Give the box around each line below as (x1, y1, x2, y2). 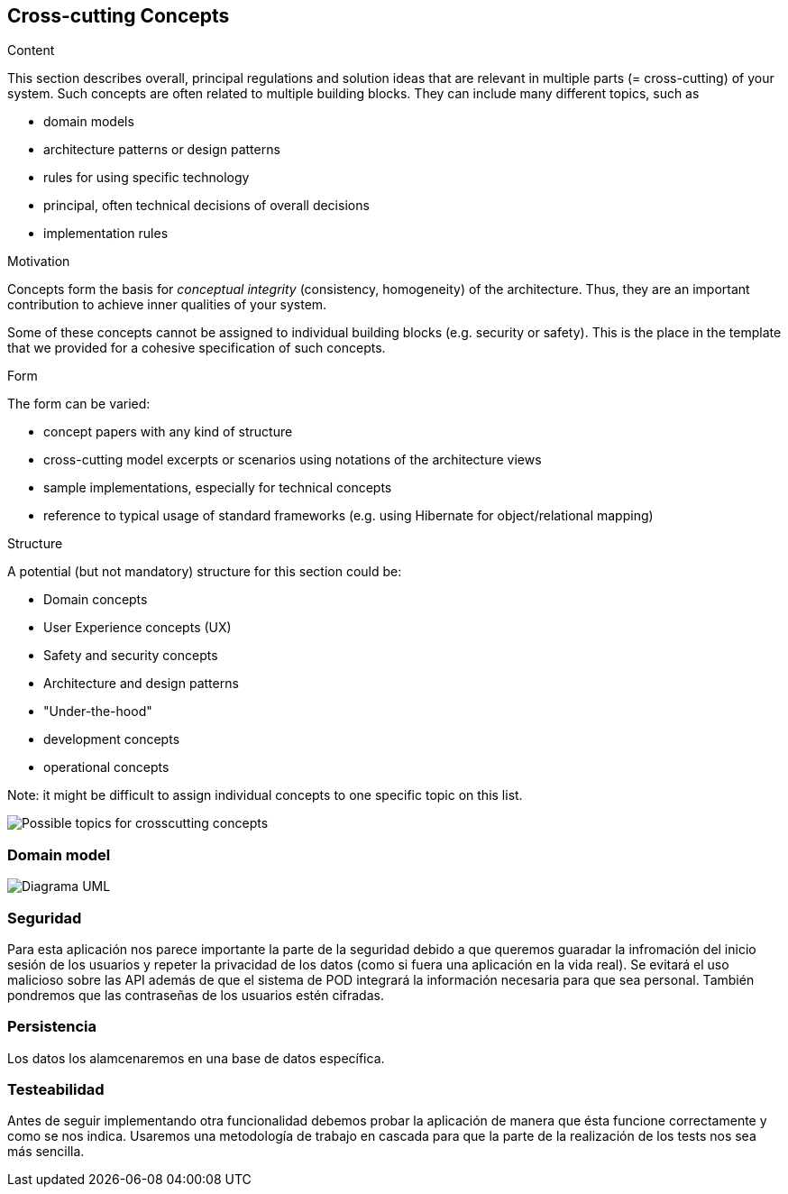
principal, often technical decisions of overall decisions (43, 197, 370, 214)
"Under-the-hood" (43, 703, 152, 720)
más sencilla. (7, 1143, 85, 1160)
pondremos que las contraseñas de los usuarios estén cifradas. (7, 987, 384, 1003)
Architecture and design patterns (43, 675, 239, 692)
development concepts (43, 731, 180, 748)
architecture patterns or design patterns (43, 142, 280, 158)
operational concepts (43, 759, 170, 776)
